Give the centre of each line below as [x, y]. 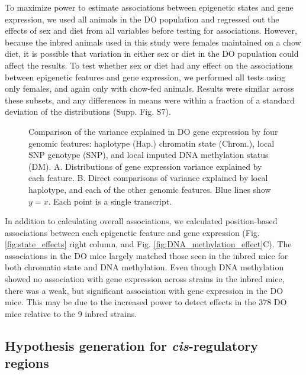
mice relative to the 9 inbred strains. [71, 313]
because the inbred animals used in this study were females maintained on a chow [153, 42]
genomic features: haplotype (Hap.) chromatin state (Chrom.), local [152, 143]
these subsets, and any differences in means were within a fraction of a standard [150, 100]
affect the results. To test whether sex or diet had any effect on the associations [149, 65]
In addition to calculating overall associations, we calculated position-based [141, 221]
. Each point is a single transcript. [110, 201]
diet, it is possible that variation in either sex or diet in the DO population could [152, 54]
